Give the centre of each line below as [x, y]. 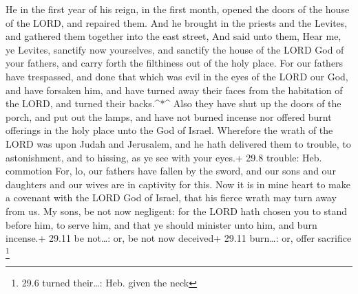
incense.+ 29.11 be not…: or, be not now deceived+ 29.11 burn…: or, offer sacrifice [179, 238]
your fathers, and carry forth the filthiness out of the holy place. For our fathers [175, 63]
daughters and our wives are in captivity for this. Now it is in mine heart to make [178, 184]
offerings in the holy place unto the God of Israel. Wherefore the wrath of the [169, 130]
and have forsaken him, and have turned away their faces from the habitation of [174, 90]
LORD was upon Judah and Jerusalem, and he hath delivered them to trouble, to [178, 143]
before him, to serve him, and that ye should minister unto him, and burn [161, 224]
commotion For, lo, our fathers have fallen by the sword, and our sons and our [171, 171]
